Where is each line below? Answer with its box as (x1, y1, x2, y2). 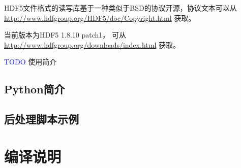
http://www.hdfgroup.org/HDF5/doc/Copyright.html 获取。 (4, 12, 196, 23)
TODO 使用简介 (4, 56, 57, 67)
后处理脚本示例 (4, 111, 79, 127)
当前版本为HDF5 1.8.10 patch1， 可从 (4, 29, 126, 40)
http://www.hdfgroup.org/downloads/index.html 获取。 (4, 39, 180, 50)
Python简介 (4, 81, 65, 97)
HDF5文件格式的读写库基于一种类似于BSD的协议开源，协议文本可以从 (4, 3, 237, 13)
